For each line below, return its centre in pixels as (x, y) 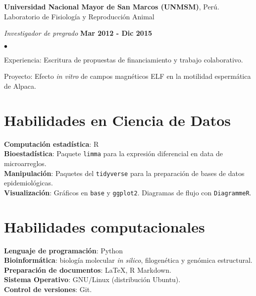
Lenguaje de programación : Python (64, 250)
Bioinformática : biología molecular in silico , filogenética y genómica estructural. (128, 260)
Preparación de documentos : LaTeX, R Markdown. (88, 269)
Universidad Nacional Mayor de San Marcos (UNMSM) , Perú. (112, 6)
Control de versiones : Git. (48, 289)
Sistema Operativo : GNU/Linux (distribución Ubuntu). (92, 279)
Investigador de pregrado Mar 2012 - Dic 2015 (78, 33)
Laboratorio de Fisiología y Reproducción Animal (79, 16)
